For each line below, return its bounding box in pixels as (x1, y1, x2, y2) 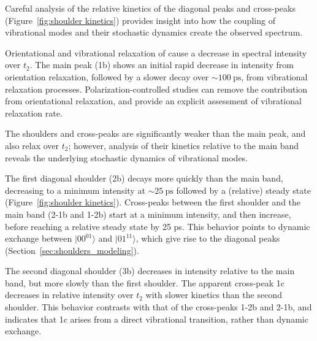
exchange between (5, 232, 72, 245)
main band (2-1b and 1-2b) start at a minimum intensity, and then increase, (5, 207, 291, 220)
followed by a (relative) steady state (176, 183, 311, 196)
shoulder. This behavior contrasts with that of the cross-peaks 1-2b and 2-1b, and (5, 301, 312, 313)
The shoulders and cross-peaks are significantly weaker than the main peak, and (5, 127, 306, 140)
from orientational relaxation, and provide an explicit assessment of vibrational (5, 94, 302, 107)
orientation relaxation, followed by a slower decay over (5, 70, 209, 83)
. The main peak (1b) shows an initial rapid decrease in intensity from (29, 58, 294, 71)
